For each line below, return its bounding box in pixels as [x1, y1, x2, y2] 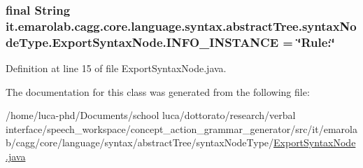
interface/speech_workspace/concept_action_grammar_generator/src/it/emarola [6, 121, 357, 136]
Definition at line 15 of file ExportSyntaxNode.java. [6, 61, 227, 76]
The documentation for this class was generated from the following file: [6, 84, 310, 99]
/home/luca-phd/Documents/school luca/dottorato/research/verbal [6, 108, 296, 122]
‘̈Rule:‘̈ [297, 33, 335, 50]
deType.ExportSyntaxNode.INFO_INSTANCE [6, 33, 279, 50]
